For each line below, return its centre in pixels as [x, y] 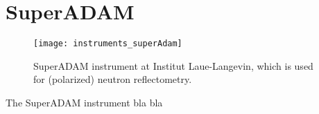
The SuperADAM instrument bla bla [84, 102]
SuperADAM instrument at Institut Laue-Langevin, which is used [173, 65]
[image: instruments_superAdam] [108, 44]
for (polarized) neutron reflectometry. [113, 79]
